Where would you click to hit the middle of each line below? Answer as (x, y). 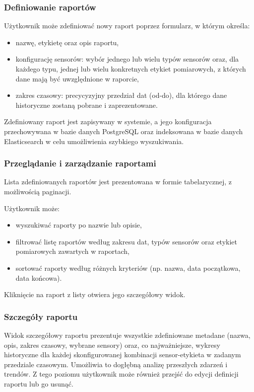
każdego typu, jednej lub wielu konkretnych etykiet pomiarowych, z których (131, 69)
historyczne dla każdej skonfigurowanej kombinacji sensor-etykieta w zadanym (123, 354)
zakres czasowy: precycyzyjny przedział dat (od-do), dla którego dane (121, 95)
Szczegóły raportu (41, 316)
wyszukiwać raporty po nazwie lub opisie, (79, 225)
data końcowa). (39, 277)
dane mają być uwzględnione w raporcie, (77, 78)
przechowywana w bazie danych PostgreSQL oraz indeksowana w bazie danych (124, 131)
